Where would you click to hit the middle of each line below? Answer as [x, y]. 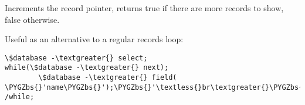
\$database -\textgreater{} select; [76, 58]
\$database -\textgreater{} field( [108, 78]
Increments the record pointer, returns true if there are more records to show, [144, 8]
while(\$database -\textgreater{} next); [87, 68]
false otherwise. [32, 19]
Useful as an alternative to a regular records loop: [94, 39]
